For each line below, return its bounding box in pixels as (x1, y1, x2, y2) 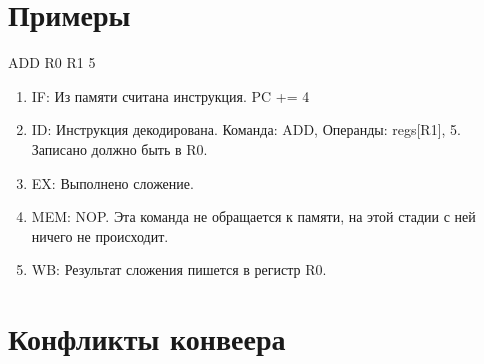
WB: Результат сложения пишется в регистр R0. (31, 259, 327, 280)
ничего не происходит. (31, 225, 169, 246)
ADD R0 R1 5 (8, 52, 96, 73)
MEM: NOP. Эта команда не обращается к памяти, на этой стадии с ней (31, 206, 476, 227)
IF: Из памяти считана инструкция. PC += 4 (31, 85, 310, 106)
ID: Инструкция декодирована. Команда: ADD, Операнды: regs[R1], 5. (31, 119, 461, 140)
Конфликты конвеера (8, 318, 286, 359)
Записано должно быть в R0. (31, 138, 208, 159)
